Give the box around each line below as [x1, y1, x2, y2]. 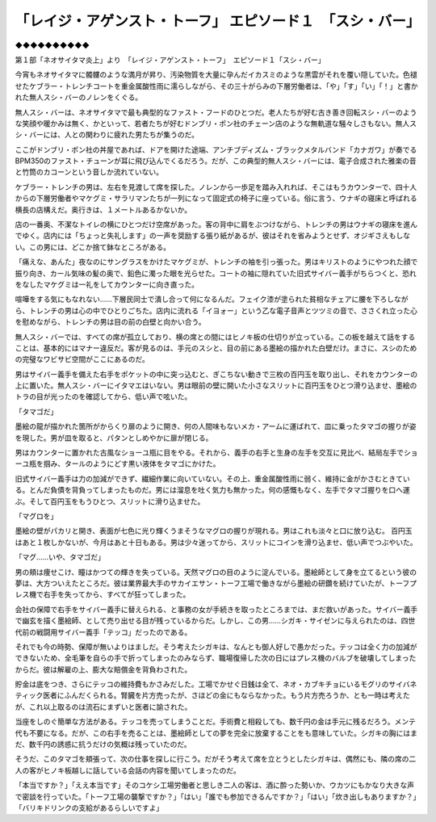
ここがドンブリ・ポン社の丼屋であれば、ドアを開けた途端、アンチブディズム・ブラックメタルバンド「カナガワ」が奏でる [15, 145, 417, 154]
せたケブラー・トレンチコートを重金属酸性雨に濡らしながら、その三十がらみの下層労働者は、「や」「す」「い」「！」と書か [15, 81, 418, 90]
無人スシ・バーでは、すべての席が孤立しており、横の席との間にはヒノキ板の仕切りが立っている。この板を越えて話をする [15, 332, 416, 342]
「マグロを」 [15, 511, 58, 521]
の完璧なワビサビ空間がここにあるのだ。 [15, 354, 149, 364]
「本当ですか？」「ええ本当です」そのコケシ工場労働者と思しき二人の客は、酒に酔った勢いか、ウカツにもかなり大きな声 [15, 780, 415, 791]
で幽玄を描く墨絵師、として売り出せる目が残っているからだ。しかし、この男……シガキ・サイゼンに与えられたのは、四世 [15, 616, 416, 626]
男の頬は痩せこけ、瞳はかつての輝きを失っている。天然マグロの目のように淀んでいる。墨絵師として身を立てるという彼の [15, 567, 417, 577]
